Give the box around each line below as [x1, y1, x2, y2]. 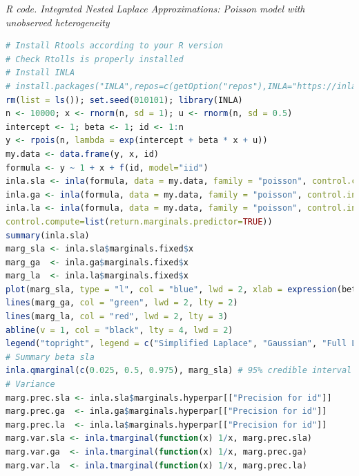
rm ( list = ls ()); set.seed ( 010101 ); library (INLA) [6, 95, 243, 105]
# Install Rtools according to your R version [6, 41, 223, 51]
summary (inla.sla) [6, 230, 90, 240]
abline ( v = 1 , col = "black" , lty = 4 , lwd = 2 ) [6, 325, 233, 335]
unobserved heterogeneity [6, 15, 110, 29]
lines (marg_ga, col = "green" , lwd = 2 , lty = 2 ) [6, 298, 238, 308]
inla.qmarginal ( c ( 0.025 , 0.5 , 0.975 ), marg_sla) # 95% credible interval [6, 365, 352, 376]
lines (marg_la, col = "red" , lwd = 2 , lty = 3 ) [6, 312, 229, 322]
